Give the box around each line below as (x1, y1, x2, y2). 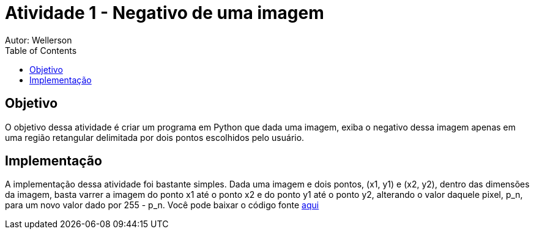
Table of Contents (5, 45, 77, 56)
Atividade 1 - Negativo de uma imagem (5, 2, 324, 23)
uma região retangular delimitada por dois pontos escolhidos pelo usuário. (5, 132, 305, 143)
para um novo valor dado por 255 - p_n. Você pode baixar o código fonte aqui (5, 200, 319, 211)
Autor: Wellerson (5, 34, 72, 45)
